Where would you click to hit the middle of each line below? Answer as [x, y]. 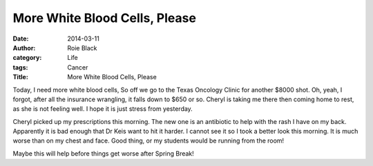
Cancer [78, 67]
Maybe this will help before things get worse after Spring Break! [104, 153]
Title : [21, 77]
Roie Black [82, 48]
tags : [20, 67]
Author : [24, 48]
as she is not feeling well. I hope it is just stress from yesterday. [103, 109]
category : [27, 58]
